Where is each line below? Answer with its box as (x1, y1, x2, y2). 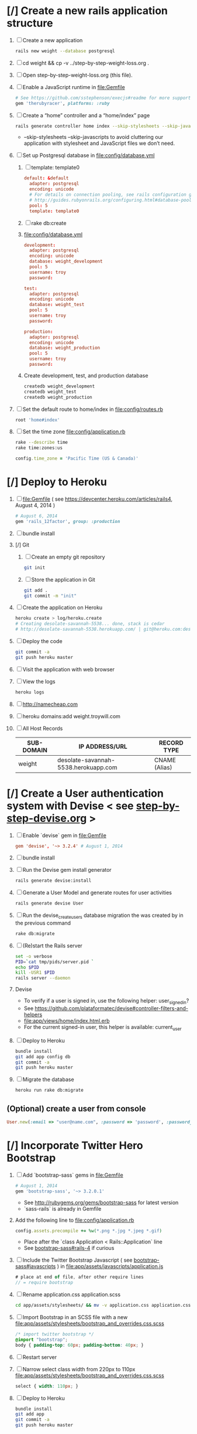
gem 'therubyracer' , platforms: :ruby (15, 100, 110, 106)
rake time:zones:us (15, 445, 63, 451)
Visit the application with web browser (22, 665, 115, 672)
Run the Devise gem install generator (22, 866, 112, 874)
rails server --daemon (15, 975, 71, 981)
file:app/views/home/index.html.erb (23, 1017, 110, 1024)
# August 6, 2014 (15, 513, 58, 519)
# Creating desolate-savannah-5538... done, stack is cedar (15, 621, 165, 627)
